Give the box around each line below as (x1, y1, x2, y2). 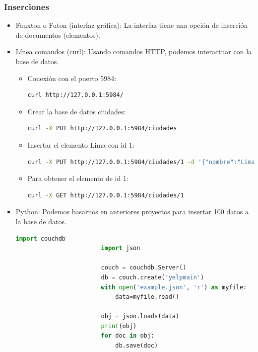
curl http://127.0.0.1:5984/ (27, 91, 124, 99)
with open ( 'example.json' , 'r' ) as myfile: (101, 283, 247, 291)
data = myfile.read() (115, 293, 180, 301)
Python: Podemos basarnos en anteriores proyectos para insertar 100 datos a (15, 206, 249, 217)
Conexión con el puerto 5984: (27, 73, 117, 83)
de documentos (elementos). (15, 29, 100, 40)
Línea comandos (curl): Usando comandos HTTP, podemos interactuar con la (15, 46, 252, 57)
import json (101, 245, 140, 252)
